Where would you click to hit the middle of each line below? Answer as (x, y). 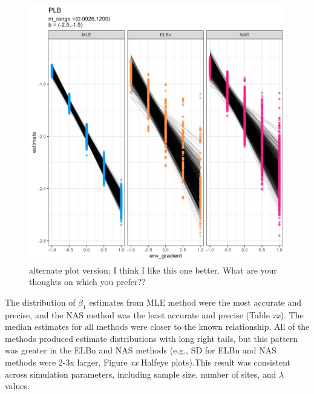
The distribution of (40, 302)
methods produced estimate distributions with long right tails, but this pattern (152, 338)
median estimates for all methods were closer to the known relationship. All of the (157, 327)
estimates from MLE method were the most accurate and (195, 302)
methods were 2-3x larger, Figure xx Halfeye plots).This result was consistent (148, 362)
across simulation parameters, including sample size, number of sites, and (141, 374)
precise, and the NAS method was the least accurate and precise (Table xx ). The (154, 314)
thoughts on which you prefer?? (87, 282)
